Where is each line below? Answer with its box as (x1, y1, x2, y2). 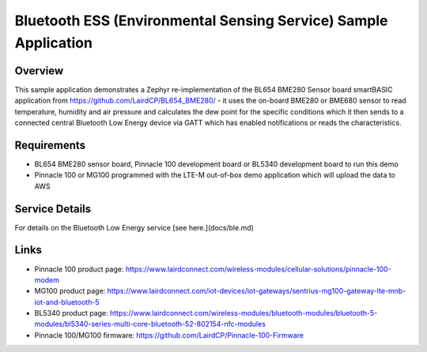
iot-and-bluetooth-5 (34, 297, 100, 307)
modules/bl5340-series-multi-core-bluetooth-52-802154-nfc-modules (34, 320, 266, 329)
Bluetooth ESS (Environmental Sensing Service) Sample (14, 12, 388, 29)
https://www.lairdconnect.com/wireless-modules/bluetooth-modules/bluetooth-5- (109, 309, 378, 318)
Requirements (14, 138, 86, 152)
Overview (14, 64, 64, 77)
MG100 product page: (34, 286, 106, 296)
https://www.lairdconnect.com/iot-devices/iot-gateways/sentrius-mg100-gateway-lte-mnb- (107, 286, 406, 296)
